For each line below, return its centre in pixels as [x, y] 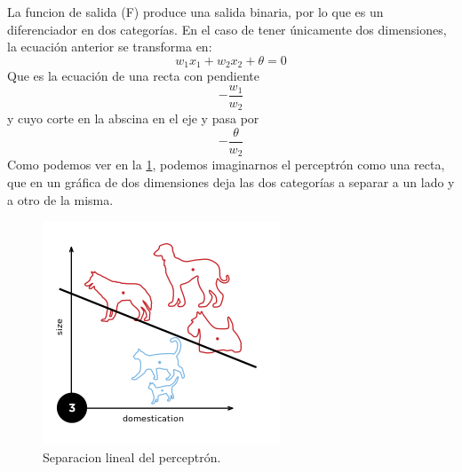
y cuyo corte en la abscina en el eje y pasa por [133, 118]
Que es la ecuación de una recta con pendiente [133, 76]
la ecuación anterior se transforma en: [110, 47]
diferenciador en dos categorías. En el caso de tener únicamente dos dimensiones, [227, 29]
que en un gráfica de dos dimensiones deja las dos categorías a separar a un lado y [231, 182]
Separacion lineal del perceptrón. [132, 456]
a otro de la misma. [60, 199]
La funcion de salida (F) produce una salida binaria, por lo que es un [195, 12]
